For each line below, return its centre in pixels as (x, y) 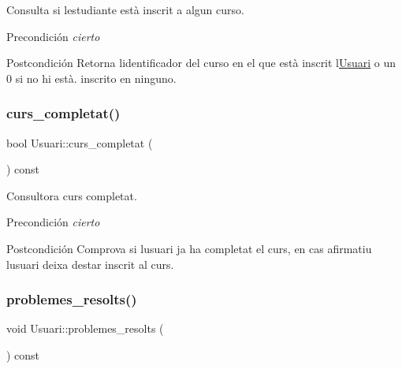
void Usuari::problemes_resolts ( (85, 328)
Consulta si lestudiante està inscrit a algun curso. (125, 9)
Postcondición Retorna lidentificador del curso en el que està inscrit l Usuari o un (201, 63)
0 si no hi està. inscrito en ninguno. (91, 78)
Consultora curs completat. (72, 195)
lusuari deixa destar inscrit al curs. (90, 264)
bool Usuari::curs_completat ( (80, 142)
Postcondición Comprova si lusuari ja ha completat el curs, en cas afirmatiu (189, 248)
